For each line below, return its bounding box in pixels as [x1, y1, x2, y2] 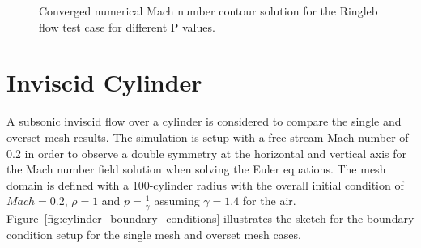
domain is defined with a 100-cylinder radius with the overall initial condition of [6, 176, 404, 193]
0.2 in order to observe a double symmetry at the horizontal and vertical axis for [6, 144, 407, 161]
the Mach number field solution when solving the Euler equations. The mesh [6, 160, 386, 177]
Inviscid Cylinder [6, 66, 202, 99]
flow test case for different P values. [39, 18, 215, 35]
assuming [154, 192, 200, 209]
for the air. [242, 192, 296, 209]
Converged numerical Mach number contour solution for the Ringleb [39, 2, 378, 19]
